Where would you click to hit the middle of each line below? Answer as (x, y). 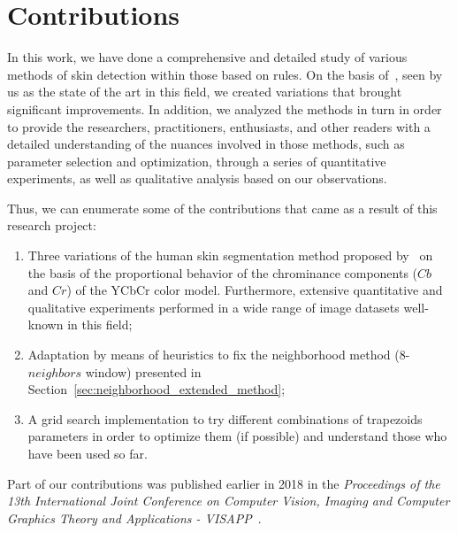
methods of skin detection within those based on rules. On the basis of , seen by (225, 74)
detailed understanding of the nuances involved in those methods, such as (206, 144)
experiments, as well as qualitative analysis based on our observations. (197, 178)
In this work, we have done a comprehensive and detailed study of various (207, 57)
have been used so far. (88, 453)
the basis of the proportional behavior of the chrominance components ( (223, 272)
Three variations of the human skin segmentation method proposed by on (230, 255)
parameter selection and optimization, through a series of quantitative (197, 161)
